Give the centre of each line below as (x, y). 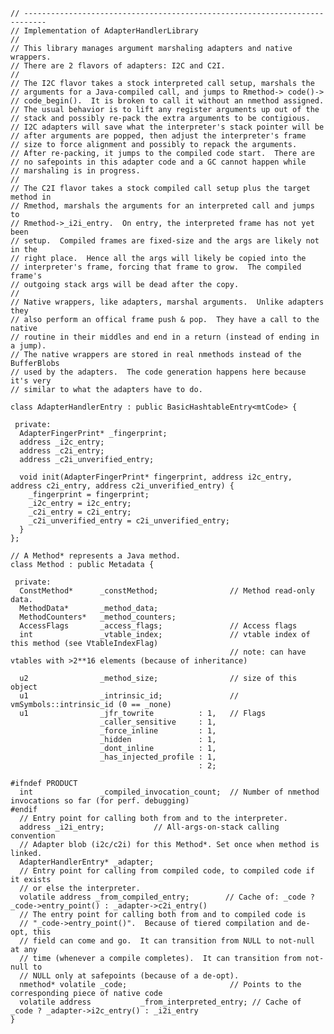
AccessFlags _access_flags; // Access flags (158, 626)
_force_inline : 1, (158, 731)
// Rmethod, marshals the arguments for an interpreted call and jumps (162, 206)
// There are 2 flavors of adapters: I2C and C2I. (118, 66)
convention (33, 836)
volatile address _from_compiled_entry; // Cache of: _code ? (167, 897)
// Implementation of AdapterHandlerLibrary (104, 31)
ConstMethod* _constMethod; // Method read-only (167, 591)
